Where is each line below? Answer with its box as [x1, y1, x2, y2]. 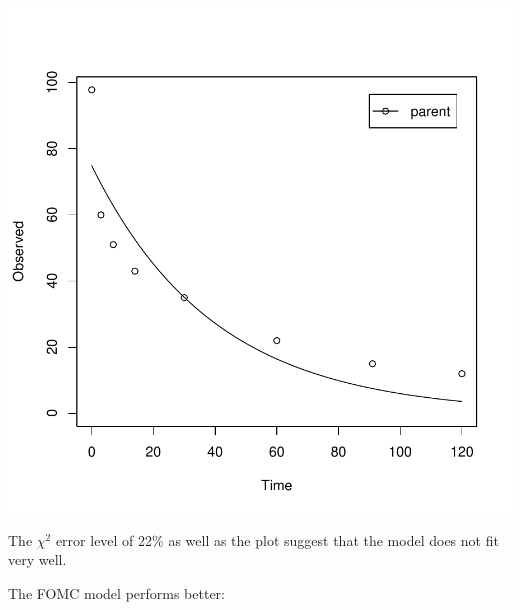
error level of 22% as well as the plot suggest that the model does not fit [55, 529, 499, 550]
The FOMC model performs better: [8, 582, 225, 603]
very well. [8, 549, 67, 570]
